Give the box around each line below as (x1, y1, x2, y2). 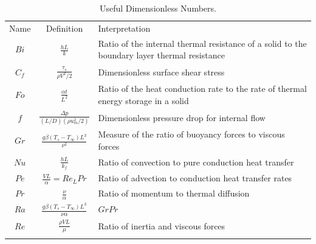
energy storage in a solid (98, 94, 189, 106)
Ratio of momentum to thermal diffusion (98, 187, 250, 200)
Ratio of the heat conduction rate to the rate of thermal (98, 82, 307, 95)
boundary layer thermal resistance (98, 49, 225, 61)
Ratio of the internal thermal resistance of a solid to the (98, 37, 307, 49)
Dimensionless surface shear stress (98, 65, 225, 78)
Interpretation (98, 21, 151, 34)
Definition (46, 21, 83, 34)
